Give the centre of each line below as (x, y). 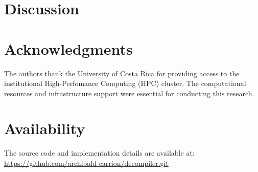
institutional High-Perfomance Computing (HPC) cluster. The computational (125, 83)
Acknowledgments (68, 48)
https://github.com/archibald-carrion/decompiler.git (86, 163)
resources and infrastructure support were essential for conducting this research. (129, 93)
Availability (45, 128)
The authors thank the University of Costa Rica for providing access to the (122, 73)
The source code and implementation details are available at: (99, 153)
